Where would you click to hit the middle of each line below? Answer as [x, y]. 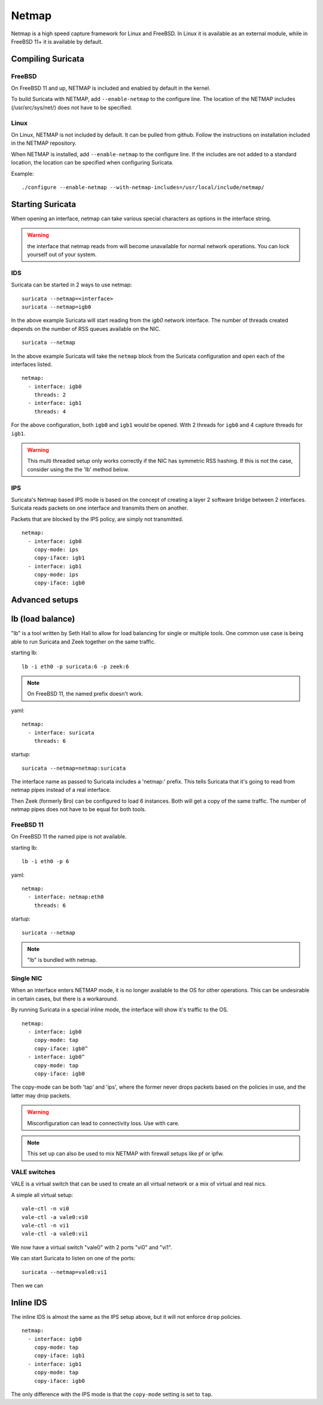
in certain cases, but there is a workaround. [65, 998]
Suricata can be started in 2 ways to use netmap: [71, 285]
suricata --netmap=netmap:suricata [74, 768]
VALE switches [33, 1172]
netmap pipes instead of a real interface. [61, 790]
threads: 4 [50, 412]
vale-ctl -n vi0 [45, 1209]
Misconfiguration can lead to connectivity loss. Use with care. [103, 1123]
